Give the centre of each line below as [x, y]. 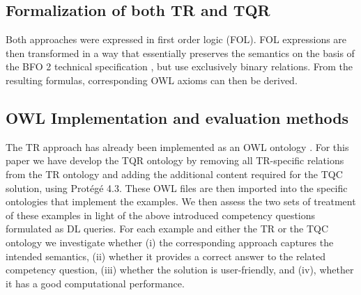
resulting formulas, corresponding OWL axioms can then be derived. [152, 80]
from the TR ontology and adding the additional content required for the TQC [174, 174]
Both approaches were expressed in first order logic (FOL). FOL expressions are [176, 39]
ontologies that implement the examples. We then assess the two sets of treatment [181, 201]
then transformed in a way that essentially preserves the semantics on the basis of [180, 53]
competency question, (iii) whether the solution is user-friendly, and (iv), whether [180, 270]
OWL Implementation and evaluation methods [177, 117]
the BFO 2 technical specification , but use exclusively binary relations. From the [179, 66]
